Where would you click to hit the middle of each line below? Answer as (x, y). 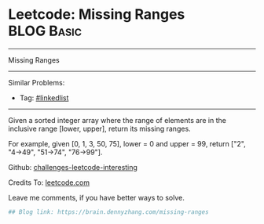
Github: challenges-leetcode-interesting (73, 167)
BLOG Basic (45, 31)
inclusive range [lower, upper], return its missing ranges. (99, 128)
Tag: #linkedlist (44, 98)
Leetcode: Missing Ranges (97, 14)
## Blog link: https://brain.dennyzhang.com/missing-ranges (109, 212)
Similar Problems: (37, 82)
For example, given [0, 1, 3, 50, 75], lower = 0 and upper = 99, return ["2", (127, 143)
